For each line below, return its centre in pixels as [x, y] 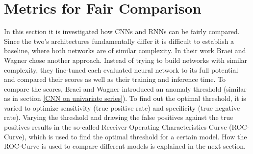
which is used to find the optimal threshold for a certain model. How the [138, 136]
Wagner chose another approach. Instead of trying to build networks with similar [126, 60]
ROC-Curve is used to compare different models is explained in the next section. [125, 146]
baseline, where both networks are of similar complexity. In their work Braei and [125, 50]
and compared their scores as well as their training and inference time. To [115, 79]
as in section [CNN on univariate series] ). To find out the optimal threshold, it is [125, 98]
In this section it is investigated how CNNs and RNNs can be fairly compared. [122, 31]
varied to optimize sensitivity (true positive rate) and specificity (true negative [122, 107]
